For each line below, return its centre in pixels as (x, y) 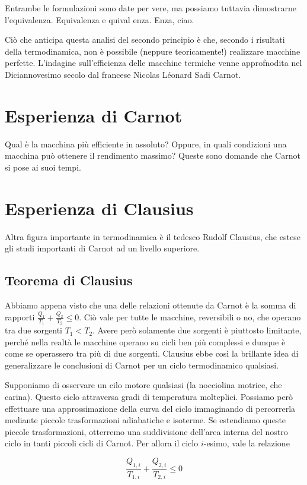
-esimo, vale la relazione (247, 443)
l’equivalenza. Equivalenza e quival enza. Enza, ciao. (100, 19)
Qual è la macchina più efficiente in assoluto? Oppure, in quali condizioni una (146, 144)
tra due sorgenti (33, 330)
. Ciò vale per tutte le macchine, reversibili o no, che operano (190, 316)
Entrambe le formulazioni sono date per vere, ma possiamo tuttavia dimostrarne (151, 8)
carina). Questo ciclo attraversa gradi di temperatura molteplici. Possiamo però (149, 397)
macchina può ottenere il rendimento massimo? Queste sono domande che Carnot (153, 155)
